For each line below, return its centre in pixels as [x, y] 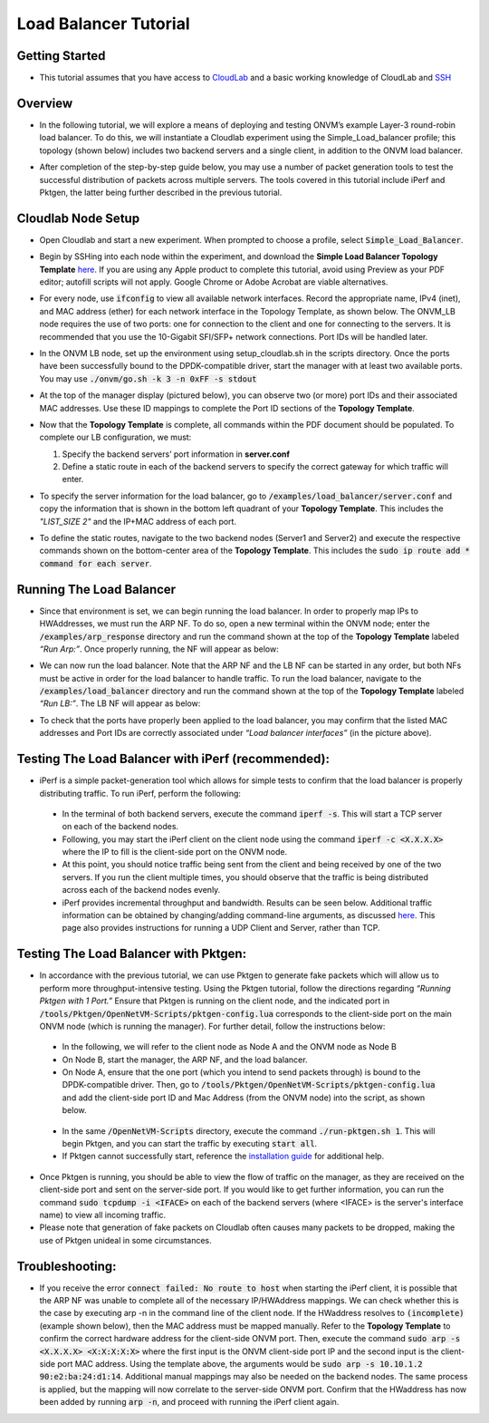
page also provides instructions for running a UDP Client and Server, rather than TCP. [221, 928]
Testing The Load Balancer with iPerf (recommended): [173, 759]
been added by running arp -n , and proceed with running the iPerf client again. [189, 1402]
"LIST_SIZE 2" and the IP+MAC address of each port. [138, 521]
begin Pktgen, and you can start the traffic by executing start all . [190, 1144]
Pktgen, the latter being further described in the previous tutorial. [161, 192]
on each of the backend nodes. [120, 827]
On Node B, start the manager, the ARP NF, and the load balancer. [185, 1060]
